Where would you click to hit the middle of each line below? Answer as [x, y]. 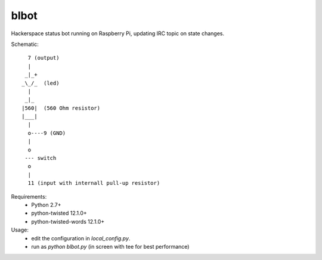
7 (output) [44, 58]
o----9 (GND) [47, 133]
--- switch [41, 158]
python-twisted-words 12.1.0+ [68, 221]
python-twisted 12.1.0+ [59, 213]
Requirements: [29, 196]
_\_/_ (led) [41, 83]
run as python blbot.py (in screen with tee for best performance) [110, 246]
